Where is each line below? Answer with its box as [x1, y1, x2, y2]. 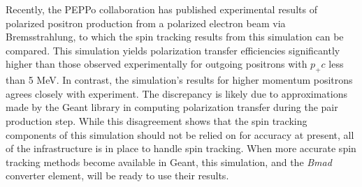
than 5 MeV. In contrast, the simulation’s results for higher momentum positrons [6, 73, 353, 87]
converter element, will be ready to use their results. [6, 168, 229, 183]
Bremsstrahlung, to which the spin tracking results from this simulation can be [6, 29, 344, 44]
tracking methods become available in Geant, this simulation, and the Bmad [6, 154, 332, 169]
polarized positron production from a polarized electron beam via [6, 15, 286, 30]
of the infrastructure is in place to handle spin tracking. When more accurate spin [6, 141, 356, 156]
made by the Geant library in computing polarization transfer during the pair [6, 100, 338, 114]
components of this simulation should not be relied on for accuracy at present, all [6, 127, 354, 142]
